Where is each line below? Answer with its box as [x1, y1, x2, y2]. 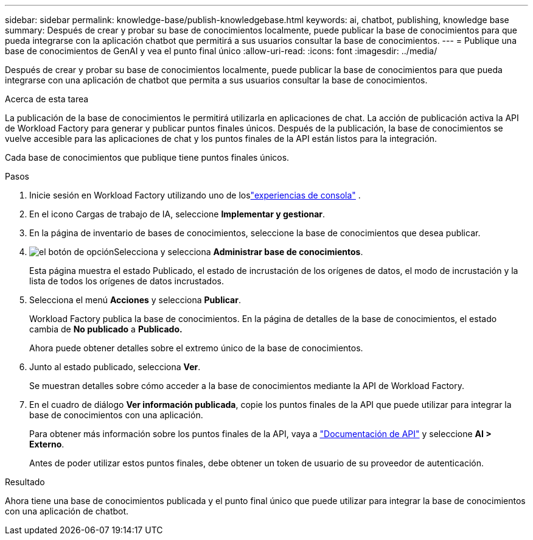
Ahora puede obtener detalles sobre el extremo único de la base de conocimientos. [29, 343, 363, 353]
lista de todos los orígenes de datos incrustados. [29, 276, 225, 286]
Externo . [29, 439, 64, 449]
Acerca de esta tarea [5, 94, 89, 104]
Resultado [5, 477, 45, 487]
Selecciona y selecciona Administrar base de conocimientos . [114, 247, 363, 257]
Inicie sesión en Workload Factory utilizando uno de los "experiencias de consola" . [29, 190, 361, 200]
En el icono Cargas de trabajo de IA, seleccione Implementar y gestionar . [29, 209, 326, 219]
